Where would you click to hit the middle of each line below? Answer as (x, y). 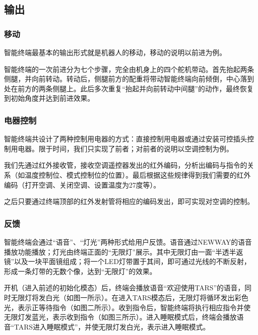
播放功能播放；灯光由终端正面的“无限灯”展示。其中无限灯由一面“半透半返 (124, 251)
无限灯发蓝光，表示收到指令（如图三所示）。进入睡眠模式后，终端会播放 (120, 317)
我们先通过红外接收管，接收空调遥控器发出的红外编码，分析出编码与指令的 (126, 165)
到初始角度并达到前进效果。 (49, 98)
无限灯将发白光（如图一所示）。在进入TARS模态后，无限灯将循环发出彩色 (129, 297)
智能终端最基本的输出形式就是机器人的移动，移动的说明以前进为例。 (115, 52)
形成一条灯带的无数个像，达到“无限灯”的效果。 (80, 271)
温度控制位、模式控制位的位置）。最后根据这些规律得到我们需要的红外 (137, 174)
